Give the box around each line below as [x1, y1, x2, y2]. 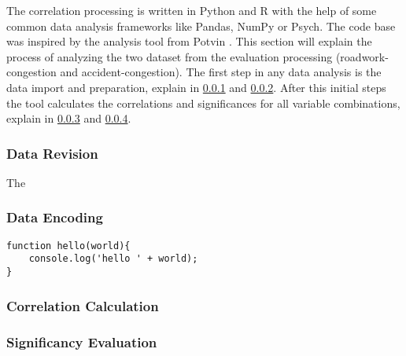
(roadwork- [335, 48, 389, 64]
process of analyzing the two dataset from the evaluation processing [6, 48, 333, 64]
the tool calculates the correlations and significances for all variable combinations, [6, 94, 400, 111]
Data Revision [6, 143, 98, 163]
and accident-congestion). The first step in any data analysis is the [60, 64, 382, 80]
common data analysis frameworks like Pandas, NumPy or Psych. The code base [6, 17, 396, 34]
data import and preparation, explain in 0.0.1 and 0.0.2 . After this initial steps [6, 79, 386, 95]
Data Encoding [6, 207, 103, 227]
